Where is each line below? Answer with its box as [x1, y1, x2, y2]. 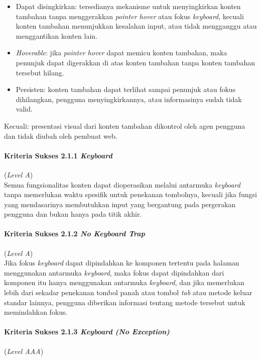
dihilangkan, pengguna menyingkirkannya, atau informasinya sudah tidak [16, 94, 242, 104]
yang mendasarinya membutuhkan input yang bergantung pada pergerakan [4, 199, 236, 209]
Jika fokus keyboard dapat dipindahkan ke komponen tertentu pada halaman [4, 257, 239, 268]
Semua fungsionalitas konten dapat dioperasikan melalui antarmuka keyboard [4, 179, 240, 190]
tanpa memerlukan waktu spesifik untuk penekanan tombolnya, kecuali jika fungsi [4, 189, 257, 200]
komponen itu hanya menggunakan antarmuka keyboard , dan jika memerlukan [4, 277, 244, 288]
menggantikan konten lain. [16, 30, 97, 41]
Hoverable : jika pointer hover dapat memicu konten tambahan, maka [16, 47, 227, 58]
